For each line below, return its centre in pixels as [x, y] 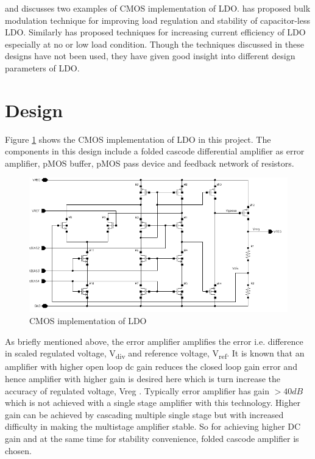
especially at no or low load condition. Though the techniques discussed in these [154, 44]
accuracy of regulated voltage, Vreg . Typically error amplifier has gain [137, 390]
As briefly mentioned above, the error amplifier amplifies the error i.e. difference [154, 341]
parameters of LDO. [42, 67]
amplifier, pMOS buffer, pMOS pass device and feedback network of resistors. [150, 163]
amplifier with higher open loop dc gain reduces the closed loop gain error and [151, 367]
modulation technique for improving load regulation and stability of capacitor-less [157, 20]
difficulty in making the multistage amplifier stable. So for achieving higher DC [153, 426]
